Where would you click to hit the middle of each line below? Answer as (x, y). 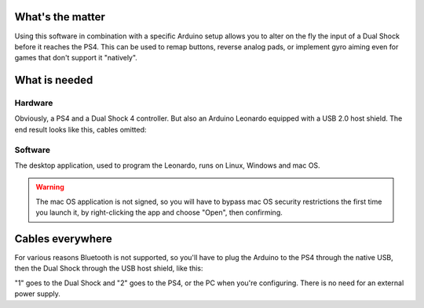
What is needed (54, 80)
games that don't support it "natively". (76, 58)
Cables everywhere (64, 239)
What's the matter (60, 17)
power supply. (37, 294)
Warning (50, 187)
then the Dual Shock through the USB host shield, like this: (109, 268)
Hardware (34, 103)
